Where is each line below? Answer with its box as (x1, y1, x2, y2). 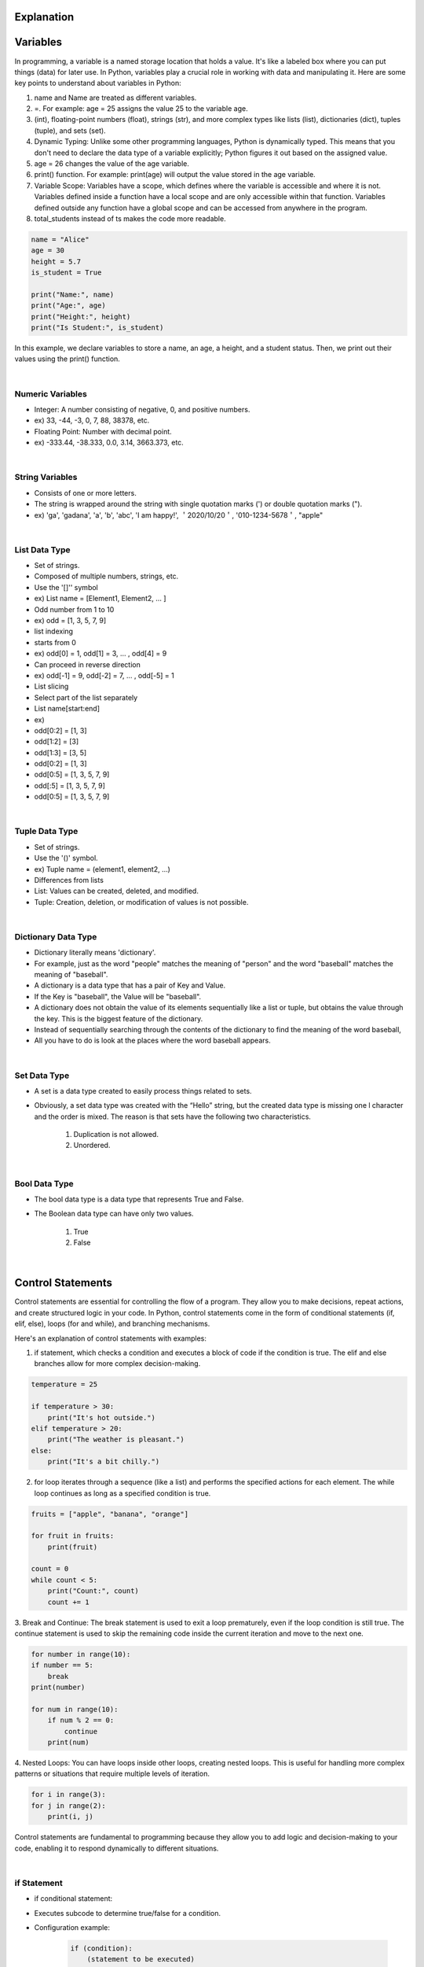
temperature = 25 (31, 1380, 98, 1389)
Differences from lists (34, 875, 104, 884)
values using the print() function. (14, 354, 121, 364)
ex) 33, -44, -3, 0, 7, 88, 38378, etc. (34, 415, 150, 425)
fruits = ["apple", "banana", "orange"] (31, 1509, 188, 1519)
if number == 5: (31, 1661, 94, 1670)
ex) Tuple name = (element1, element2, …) (34, 864, 170, 873)
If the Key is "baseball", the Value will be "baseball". (34, 991, 202, 1001)
